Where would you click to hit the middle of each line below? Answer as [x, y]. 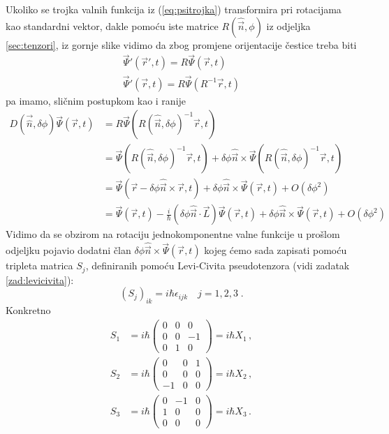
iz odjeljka [288, 25]
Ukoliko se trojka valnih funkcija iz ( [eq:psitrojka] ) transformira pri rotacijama [174, 9]
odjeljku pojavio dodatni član [68, 250]
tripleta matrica [39, 265]
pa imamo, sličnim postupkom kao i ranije [96, 100]
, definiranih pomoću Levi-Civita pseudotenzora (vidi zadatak [218, 265]
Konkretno [28, 310]
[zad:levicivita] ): [40, 279]
